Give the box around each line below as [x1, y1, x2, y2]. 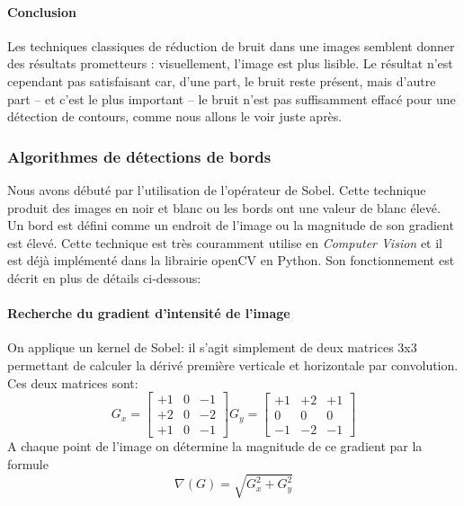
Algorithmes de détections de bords [7, 145, 272, 167]
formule [7, 454, 49, 473]
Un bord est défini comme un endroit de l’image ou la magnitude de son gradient [7, 216, 454, 235]
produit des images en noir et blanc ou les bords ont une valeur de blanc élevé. [7, 198, 441, 217]
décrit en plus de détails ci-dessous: [7, 268, 201, 287]
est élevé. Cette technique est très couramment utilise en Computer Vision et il [7, 233, 442, 252]
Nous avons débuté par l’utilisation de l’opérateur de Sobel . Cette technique [7, 180, 426, 199]
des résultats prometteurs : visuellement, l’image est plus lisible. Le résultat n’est [7, 54, 453, 73]
